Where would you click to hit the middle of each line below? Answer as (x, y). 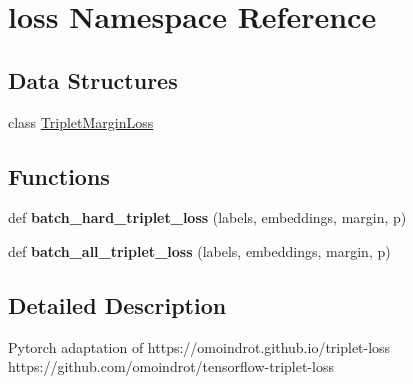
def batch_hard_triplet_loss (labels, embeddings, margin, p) (207, 217)
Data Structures (93, 79)
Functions (59, 175)
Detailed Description (117, 304)
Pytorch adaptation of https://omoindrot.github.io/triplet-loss (199, 346)
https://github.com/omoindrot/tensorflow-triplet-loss (171, 366)
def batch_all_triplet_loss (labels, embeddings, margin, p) (199, 250)
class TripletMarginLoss (81, 121)
